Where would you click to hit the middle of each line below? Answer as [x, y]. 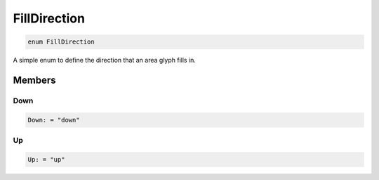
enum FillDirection [61, 42]
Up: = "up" [46, 159]
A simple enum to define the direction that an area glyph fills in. [105, 60]
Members [34, 80]
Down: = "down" [54, 120]
